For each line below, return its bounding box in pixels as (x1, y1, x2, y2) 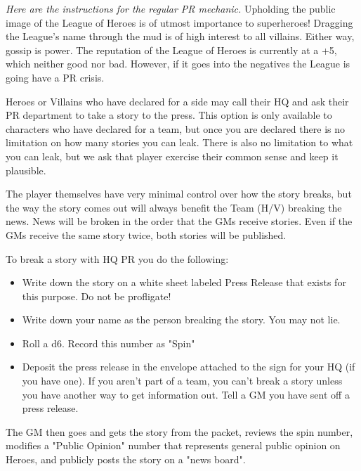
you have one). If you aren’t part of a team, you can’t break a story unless (22, 373, 343, 388)
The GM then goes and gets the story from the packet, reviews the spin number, (6, 424, 353, 439)
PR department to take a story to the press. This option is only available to (6, 108, 332, 122)
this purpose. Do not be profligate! (22, 288, 171, 303)
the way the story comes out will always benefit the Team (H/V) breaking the (6, 200, 342, 214)
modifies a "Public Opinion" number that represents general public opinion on (6, 438, 341, 453)
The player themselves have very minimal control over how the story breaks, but (6, 186, 352, 201)
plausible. (6, 162, 46, 177)
